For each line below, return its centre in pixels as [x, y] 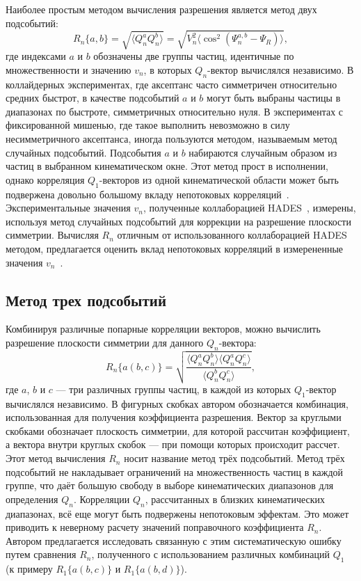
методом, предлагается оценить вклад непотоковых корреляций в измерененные [175, 248]
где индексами [36, 56]
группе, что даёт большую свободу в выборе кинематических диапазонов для [170, 485]
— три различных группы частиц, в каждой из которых [174, 389]
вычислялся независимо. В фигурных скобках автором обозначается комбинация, [177, 403]
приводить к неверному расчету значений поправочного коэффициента [155, 527]
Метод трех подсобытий [86, 300]
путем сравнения [41, 554]
